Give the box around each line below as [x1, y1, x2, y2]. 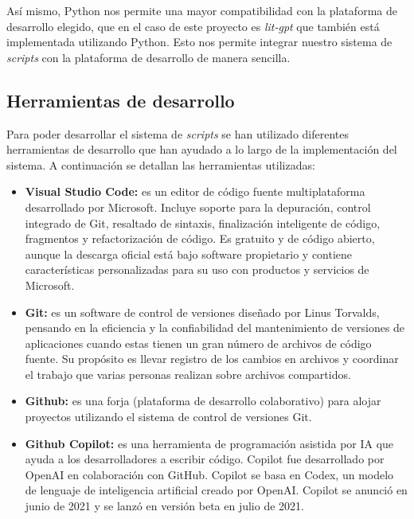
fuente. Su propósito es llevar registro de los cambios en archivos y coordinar [25, 350, 399, 367]
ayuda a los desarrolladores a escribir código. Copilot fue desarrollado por [25, 451, 385, 467]
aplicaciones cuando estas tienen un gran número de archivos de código [25, 334, 372, 351]
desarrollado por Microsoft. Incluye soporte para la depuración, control [25, 198, 371, 215]
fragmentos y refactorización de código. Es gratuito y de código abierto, [25, 230, 375, 247]
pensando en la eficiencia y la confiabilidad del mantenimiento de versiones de [25, 319, 405, 336]
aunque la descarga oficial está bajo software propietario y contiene [25, 245, 353, 262]
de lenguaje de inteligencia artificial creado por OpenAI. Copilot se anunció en [25, 482, 408, 498]
